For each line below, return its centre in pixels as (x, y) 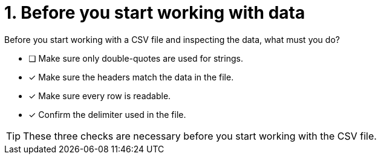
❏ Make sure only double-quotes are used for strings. (136, 58)
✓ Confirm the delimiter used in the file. (107, 114)
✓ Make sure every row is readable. (100, 96)
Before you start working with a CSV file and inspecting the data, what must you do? (172, 39)
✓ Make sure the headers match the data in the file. (131, 77)
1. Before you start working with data (155, 13)
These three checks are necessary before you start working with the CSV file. (200, 136)
